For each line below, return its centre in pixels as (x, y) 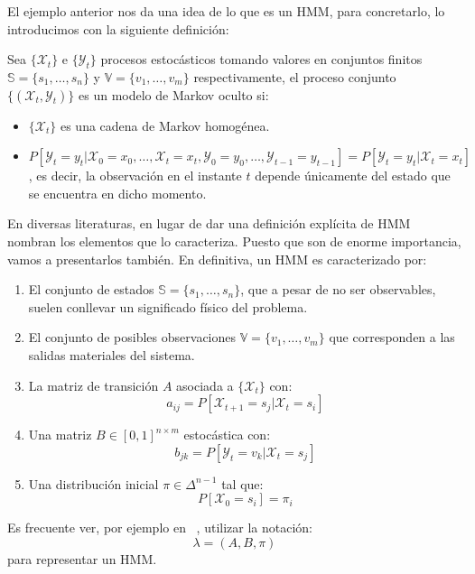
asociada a (205, 385)
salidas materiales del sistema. (112, 354)
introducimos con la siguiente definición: (118, 28)
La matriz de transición (93, 385)
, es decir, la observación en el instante (135, 176)
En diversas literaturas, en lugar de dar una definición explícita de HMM (209, 223)
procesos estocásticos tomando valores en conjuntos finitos (261, 59)
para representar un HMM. (82, 558)
